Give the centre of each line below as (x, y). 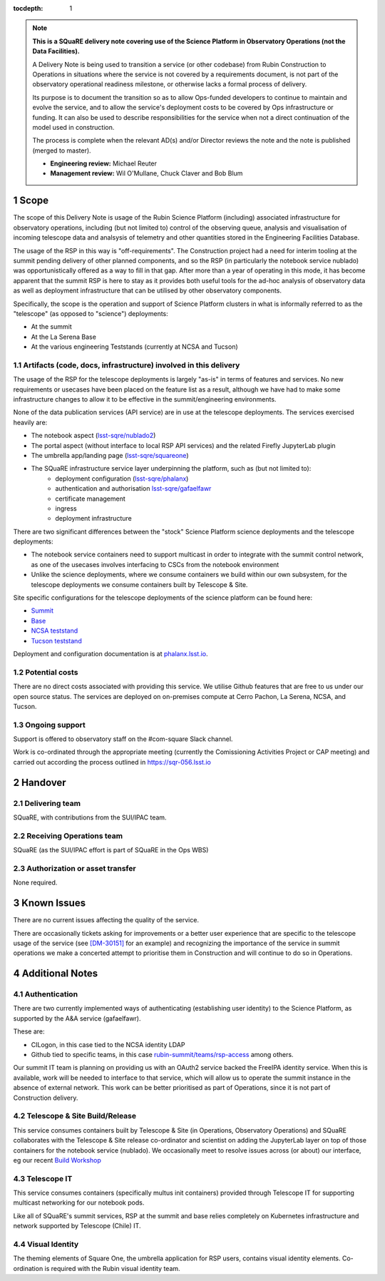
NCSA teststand (55, 631)
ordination (28, 1268)
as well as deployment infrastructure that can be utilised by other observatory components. (147, 291)
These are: (29, 1031)
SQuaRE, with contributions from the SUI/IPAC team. (90, 817)
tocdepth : (28, 8)
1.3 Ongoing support (49, 725)
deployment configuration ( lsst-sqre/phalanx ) (122, 479)
